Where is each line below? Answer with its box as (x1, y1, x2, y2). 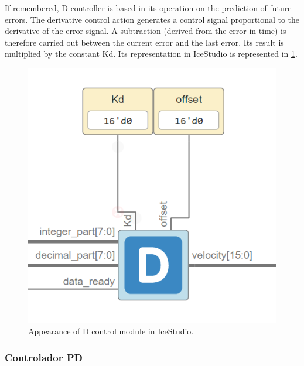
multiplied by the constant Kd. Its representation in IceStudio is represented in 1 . (5, 47, 298, 60)
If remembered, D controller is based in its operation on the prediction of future (5, 2, 292, 13)
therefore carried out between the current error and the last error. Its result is (5, 36, 284, 48)
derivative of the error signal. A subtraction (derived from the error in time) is (5, 25, 286, 37)
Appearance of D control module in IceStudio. (28, 325, 194, 337)
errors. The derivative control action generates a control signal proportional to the (5, 13, 300, 25)
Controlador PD (5, 350, 83, 364)
